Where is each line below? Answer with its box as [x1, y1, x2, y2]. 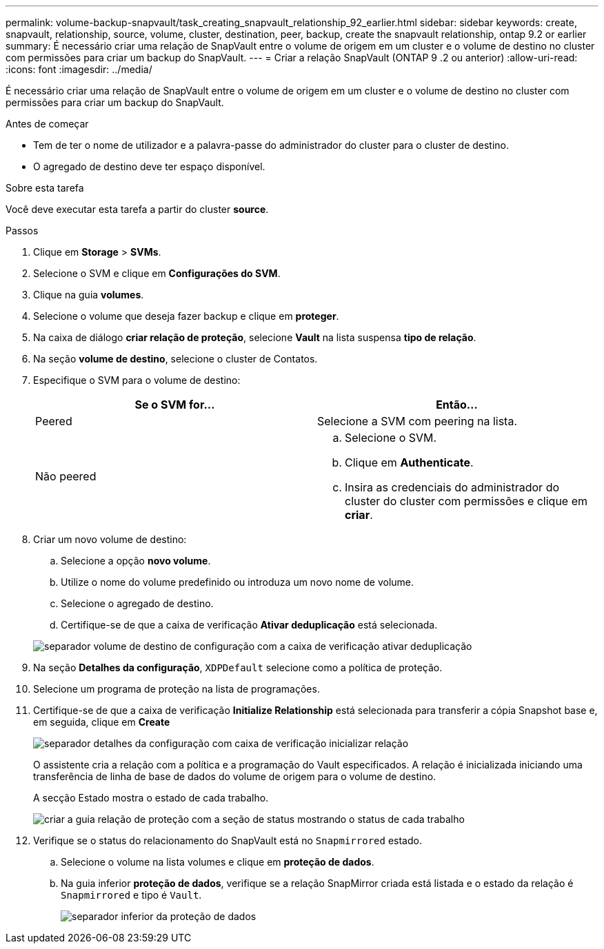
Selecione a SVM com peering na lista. [317, 414, 517, 428]
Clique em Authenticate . [345, 456, 474, 469]
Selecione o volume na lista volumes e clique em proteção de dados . [61, 856, 374, 868]
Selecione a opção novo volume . [61, 555, 211, 567]
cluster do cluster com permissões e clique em [345, 494, 588, 508]
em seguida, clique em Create [33, 716, 170, 728]
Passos [6, 225, 39, 236]
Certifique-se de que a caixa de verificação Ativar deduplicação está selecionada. [61, 619, 438, 631]
